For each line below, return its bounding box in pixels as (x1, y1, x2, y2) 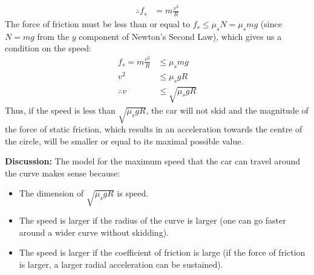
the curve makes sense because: (5, 166, 120, 179)
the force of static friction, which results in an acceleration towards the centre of (5, 123, 303, 135)
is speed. (117, 187, 149, 199)
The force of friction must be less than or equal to (5, 17, 190, 30)
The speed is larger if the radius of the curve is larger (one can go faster (19, 214, 286, 227)
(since (260, 17, 282, 30)
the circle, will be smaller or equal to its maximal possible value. (5, 134, 244, 147)
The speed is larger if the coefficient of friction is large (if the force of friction (19, 246, 306, 259)
